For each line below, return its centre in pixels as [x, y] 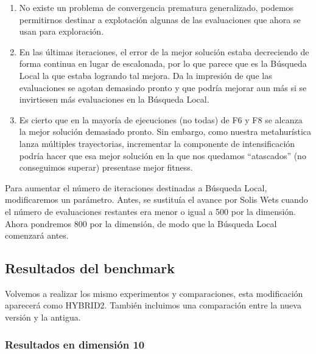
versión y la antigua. [43, 317]
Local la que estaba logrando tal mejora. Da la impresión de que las [146, 75]
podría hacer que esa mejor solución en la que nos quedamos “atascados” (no [163, 155]
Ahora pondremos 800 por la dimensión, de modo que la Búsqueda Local [141, 223]
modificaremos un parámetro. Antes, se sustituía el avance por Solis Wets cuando [156, 199]
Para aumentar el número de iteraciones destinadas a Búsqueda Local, [136, 187]
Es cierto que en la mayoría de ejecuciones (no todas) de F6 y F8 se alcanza [161, 119]
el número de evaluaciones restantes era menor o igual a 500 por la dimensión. [151, 211]
